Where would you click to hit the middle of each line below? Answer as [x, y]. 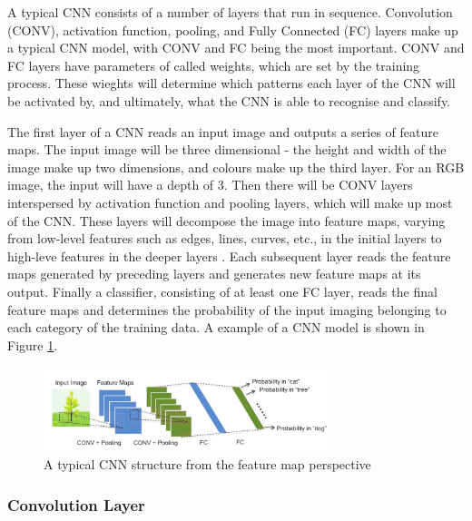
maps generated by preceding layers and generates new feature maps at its [214, 274]
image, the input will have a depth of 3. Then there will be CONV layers [210, 185]
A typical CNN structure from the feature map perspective [207, 463]
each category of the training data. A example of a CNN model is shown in [216, 327]
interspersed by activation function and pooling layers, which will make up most [230, 202]
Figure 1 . [33, 344]
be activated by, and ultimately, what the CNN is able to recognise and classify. [229, 100]
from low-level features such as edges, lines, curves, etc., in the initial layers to [225, 238]
